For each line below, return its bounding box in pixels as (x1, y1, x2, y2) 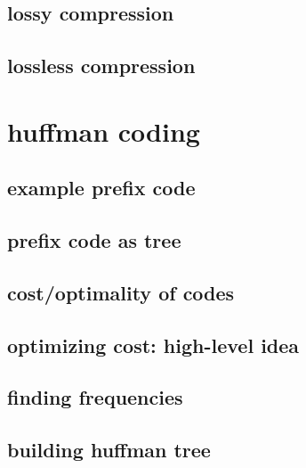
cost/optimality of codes (7, 278, 235, 306)
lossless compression (7, 52, 196, 79)
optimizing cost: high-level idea (7, 331, 300, 358)
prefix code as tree (7, 226, 181, 254)
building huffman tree (7, 436, 211, 464)
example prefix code (7, 174, 196, 201)
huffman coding (7, 112, 200, 149)
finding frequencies (7, 383, 183, 411)
